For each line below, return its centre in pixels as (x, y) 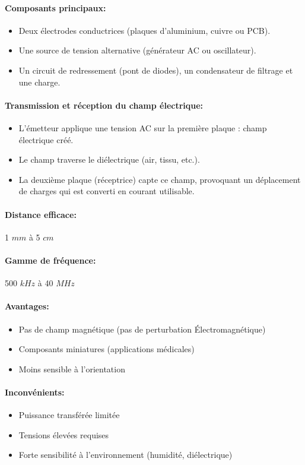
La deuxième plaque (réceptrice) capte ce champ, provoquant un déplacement (160, 179)
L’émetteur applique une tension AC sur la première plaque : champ (143, 127)
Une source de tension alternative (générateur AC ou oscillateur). (137, 50)
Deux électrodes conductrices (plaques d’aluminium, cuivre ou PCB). (144, 30)
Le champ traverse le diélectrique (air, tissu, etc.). (109, 159)
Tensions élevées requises (64, 434)
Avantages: (27, 306)
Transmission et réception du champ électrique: (104, 105)
